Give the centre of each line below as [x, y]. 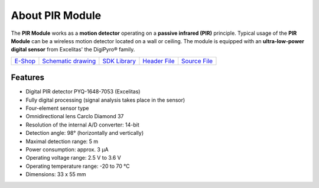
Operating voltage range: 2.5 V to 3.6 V [73, 158]
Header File [159, 61]
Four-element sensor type [57, 108]
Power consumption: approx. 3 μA [67, 149]
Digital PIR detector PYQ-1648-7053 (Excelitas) [83, 92]
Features [27, 78]
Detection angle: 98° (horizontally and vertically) [85, 133]
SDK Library [119, 61]
